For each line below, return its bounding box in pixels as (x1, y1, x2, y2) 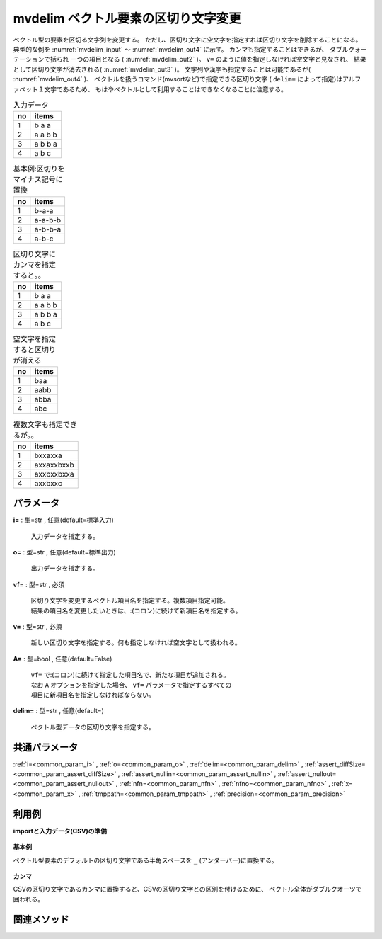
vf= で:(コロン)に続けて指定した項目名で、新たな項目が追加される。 (30, 671, 230, 679)
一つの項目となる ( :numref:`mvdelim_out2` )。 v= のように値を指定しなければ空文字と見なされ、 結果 (70, 55, 366, 64)
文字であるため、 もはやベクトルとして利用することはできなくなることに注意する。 (43, 85, 288, 93)
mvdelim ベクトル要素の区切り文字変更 (13, 11, 242, 26)
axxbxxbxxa (34, 469, 74, 479)
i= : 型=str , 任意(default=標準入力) (13, 516, 115, 524)
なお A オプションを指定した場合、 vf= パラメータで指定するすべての (30, 681, 232, 689)
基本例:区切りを (13, 164, 65, 173)
